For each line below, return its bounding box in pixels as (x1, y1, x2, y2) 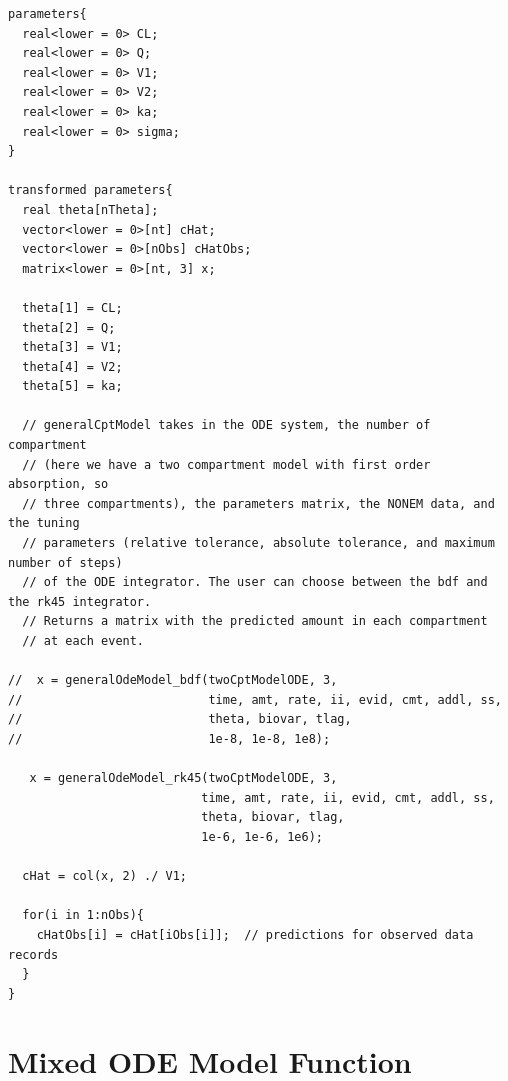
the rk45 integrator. (8, 594, 152, 609)
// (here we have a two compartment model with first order (22, 457, 431, 472)
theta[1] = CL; (22, 300, 123, 315)
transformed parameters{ (8, 183, 173, 198)
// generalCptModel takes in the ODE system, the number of (22, 418, 431, 433)
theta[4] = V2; (22, 359, 123, 374)
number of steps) (8, 555, 123, 570)
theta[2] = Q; (22, 320, 116, 335)
